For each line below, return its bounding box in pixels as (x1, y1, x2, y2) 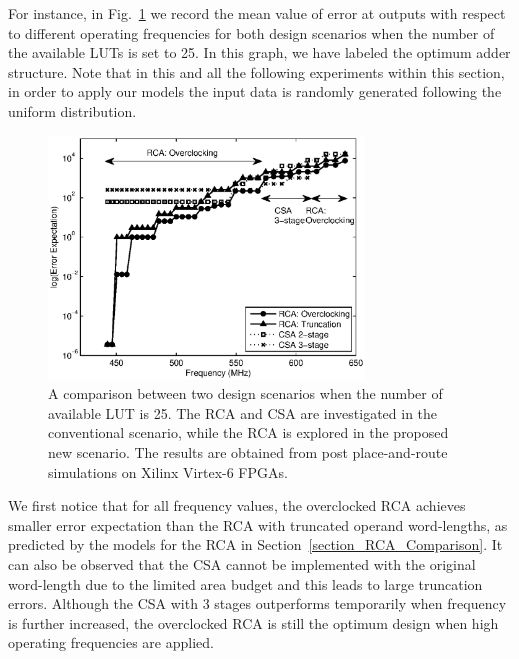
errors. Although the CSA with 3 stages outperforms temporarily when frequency (8, 593, 507, 614)
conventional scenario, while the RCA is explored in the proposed (48, 422, 449, 443)
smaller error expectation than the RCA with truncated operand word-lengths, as (8, 514, 508, 535)
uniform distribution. (8, 100, 137, 121)
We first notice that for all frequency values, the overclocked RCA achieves (8, 495, 466, 516)
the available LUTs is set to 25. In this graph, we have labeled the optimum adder (8, 42, 511, 63)
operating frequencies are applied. (8, 632, 214, 653)
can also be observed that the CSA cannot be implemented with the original (8, 554, 476, 574)
